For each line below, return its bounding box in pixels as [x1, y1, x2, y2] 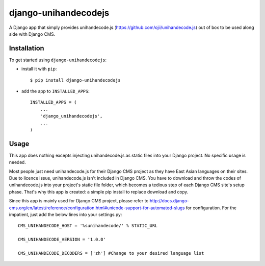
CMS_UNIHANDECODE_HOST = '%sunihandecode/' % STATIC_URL [18, 223, 158, 229]
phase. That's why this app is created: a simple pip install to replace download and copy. [9, 189, 188, 194]
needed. [9, 159, 26, 165]
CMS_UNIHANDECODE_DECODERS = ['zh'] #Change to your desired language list [18, 250, 204, 256]
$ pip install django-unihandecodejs [30, 77, 121, 83]
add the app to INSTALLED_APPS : [21, 88, 90, 94]
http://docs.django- [149, 198, 189, 204]
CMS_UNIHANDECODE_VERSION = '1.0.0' [18, 237, 106, 242]
